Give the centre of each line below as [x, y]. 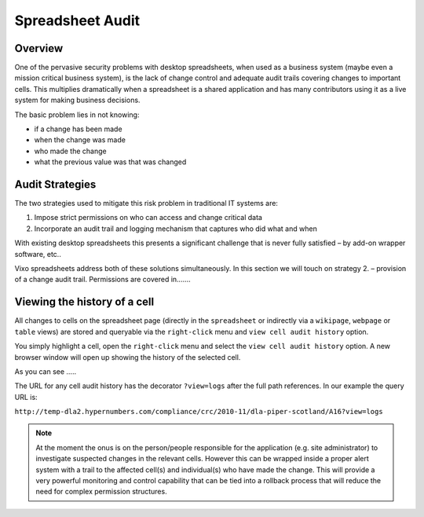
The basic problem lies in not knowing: [77, 115]
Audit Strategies [55, 184]
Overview [39, 48]
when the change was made [80, 140]
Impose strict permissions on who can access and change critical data [148, 218]
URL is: [26, 397]
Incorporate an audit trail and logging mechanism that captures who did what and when [175, 229]
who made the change [70, 151]
